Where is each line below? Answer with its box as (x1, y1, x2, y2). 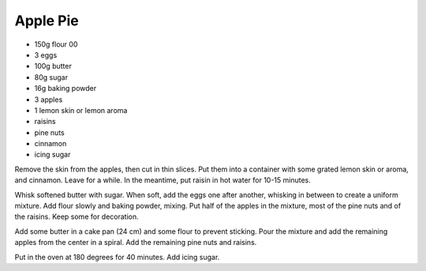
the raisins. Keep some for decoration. (14, 212, 140, 221)
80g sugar (34, 72, 69, 82)
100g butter (34, 62, 73, 71)
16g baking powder (34, 84, 97, 93)
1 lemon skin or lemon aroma (34, 105, 128, 115)
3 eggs (34, 50, 58, 59)
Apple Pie (14, 12, 79, 29)
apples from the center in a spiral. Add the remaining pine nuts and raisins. (14, 238, 257, 247)
